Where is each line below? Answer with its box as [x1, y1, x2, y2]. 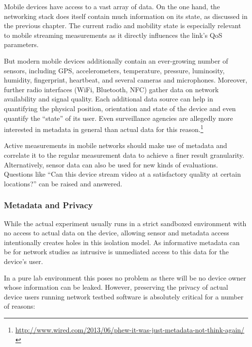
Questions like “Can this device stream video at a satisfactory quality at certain [4, 169, 241, 179]
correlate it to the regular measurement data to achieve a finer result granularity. [4, 149, 244, 160]
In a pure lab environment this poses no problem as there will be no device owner [4, 272, 246, 282]
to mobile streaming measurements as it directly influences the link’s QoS [4, 30, 222, 40]
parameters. [4, 39, 39, 50]
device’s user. [4, 256, 43, 266]
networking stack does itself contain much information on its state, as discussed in [4, 11, 248, 21]
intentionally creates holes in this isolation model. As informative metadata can [4, 237, 240, 247]
